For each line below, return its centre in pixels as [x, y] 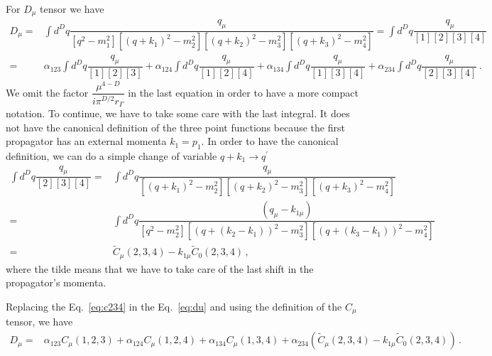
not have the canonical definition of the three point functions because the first [175, 127]
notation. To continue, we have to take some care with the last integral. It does [178, 113]
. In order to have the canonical [270, 141]
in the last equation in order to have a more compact [243, 92]
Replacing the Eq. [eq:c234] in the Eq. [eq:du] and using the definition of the [174, 307]
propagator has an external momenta [86, 141]
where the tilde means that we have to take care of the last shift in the [160, 268]
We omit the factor [47, 92]
